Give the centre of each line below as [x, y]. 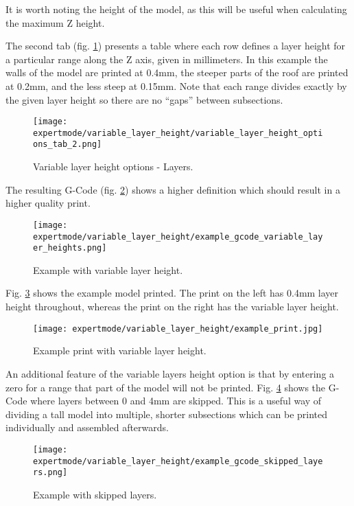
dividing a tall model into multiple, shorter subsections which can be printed [167, 414]
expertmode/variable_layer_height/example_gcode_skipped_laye [178, 461]
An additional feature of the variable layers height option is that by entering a [170, 373]
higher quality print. [48, 203]
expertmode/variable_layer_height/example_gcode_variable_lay [178, 237]
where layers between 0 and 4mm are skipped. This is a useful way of [176, 401]
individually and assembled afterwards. [87, 427]
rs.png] [50, 473]
